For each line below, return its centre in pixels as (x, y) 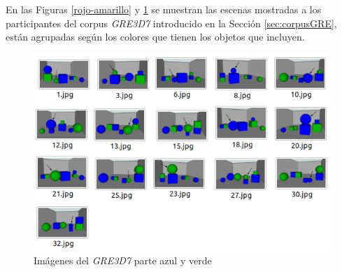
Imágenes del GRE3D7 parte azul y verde (123, 260)
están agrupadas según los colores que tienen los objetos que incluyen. (155, 37)
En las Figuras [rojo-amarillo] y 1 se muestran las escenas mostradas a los (164, 9)
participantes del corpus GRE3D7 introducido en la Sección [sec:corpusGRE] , (171, 23)
